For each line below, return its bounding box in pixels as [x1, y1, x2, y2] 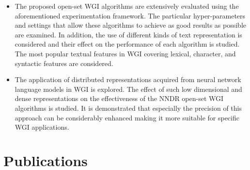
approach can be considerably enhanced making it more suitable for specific [15, 112, 239, 122]
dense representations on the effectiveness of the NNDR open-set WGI [15, 93, 224, 103]
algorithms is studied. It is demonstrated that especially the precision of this [15, 102, 242, 113]
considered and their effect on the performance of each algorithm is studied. [15, 39, 240, 49]
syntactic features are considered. [15, 58, 113, 68]
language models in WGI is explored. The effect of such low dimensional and [15, 84, 242, 94]
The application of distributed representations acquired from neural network [15, 74, 241, 85]
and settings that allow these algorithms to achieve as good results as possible [15, 20, 246, 30]
